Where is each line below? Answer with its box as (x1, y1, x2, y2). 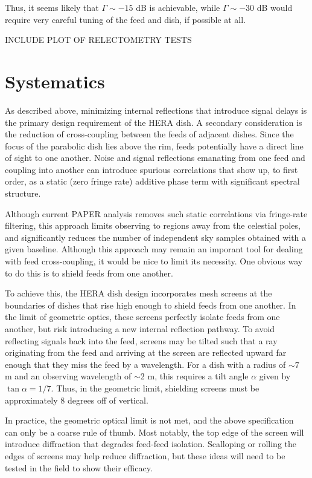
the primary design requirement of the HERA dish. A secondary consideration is (5, 116, 302, 128)
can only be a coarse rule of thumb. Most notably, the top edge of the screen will (5, 425, 304, 438)
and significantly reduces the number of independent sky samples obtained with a (5, 231, 307, 243)
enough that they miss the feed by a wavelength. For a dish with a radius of (5, 358, 286, 370)
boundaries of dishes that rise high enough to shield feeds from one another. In (5, 298, 296, 311)
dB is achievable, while (136, 1, 220, 13)
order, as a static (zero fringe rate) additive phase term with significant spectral (5, 175, 300, 188)
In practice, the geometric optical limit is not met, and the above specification (5, 414, 294, 427)
